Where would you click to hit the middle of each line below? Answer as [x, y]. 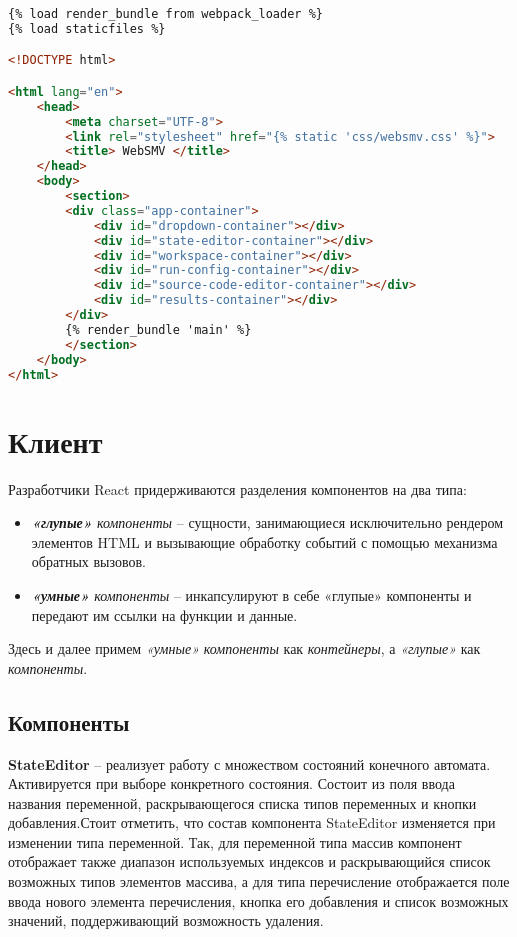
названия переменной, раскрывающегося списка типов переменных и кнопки [242, 802]
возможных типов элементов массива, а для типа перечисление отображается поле [259, 881]
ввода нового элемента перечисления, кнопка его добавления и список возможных [258, 900]
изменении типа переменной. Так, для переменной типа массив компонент [235, 841]
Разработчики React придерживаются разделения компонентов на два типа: [237, 488]
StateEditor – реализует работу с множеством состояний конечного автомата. [249, 763]
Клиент [55, 440]
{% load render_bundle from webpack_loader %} [165, 14]
